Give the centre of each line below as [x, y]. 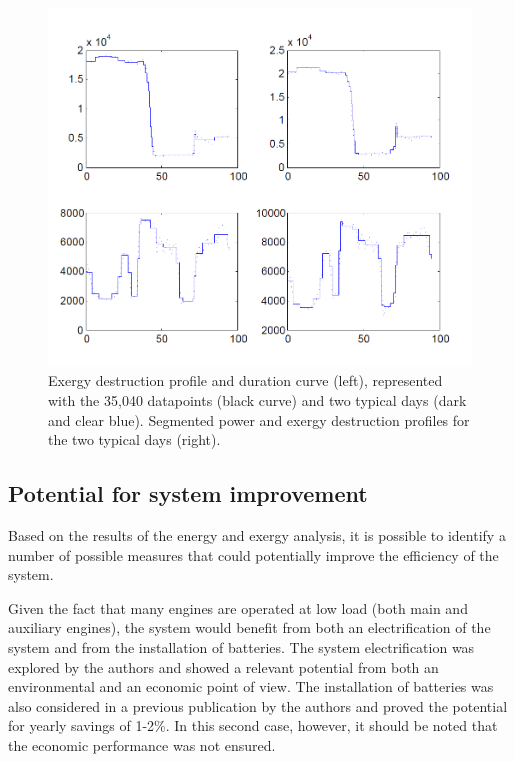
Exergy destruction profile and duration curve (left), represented [245, 380]
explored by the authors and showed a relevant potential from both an [223, 666]
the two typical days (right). [134, 439]
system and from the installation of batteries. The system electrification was [241, 646]
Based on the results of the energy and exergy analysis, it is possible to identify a [257, 535]
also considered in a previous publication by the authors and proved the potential [258, 705]
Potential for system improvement [188, 493]
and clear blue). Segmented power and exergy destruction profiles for [259, 419]
